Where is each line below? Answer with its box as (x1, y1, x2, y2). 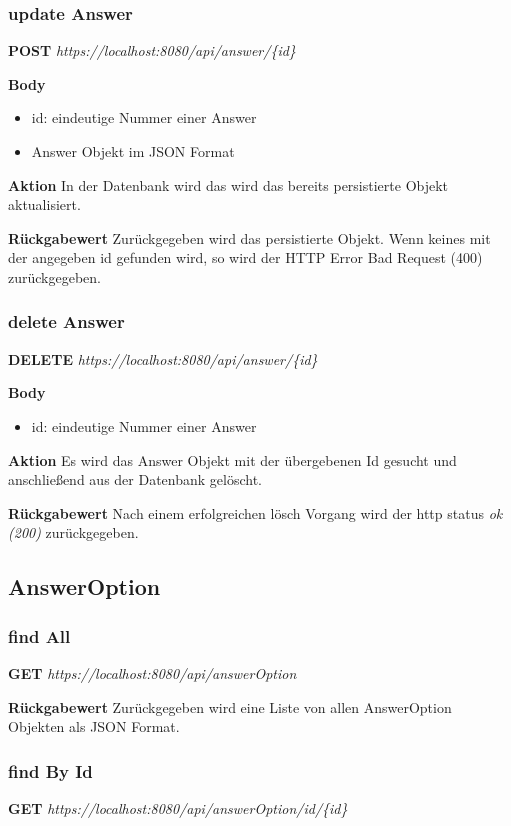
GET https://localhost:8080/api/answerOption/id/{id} (8, 797, 348, 818)
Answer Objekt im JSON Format (31, 141, 235, 161)
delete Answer (8, 309, 125, 334)
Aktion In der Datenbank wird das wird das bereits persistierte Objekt (8, 174, 449, 195)
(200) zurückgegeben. (8, 522, 139, 543)
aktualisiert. (8, 194, 81, 215)
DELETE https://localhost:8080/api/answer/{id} (8, 348, 318, 369)
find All (8, 623, 71, 648)
